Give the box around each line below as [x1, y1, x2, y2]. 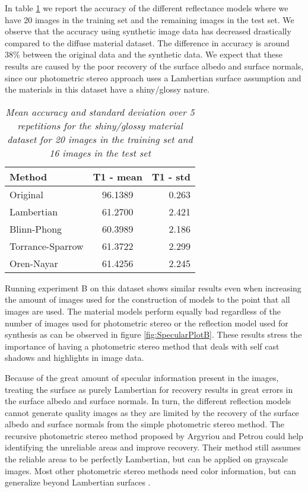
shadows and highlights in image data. [5, 351, 144, 364]
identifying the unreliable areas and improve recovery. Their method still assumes [5, 441, 301, 453]
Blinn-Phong [9, 221, 62, 236]
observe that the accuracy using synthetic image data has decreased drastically [5, 25, 291, 37]
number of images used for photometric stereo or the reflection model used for [5, 316, 288, 329]
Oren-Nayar [9, 256, 58, 270]
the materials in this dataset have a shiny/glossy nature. [5, 83, 210, 96]
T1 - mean [93, 169, 142, 183]
